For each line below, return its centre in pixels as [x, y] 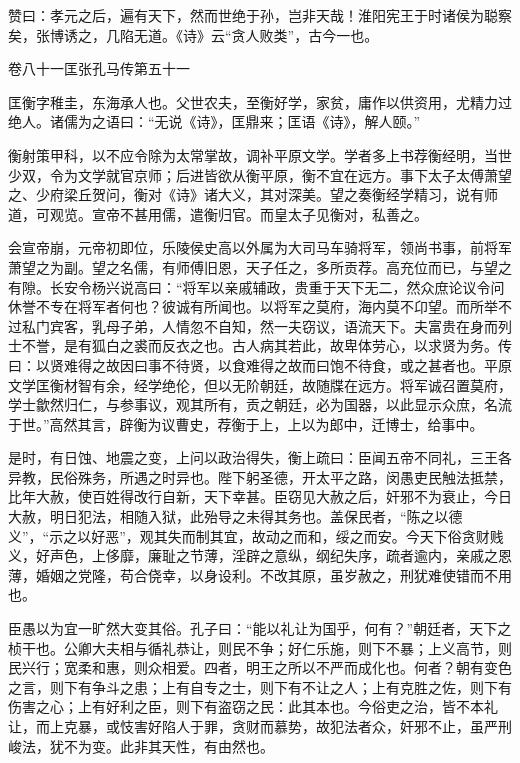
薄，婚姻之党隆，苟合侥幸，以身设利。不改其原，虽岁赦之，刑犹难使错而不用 [260, 574]
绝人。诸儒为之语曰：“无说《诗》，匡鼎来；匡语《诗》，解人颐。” [214, 121]
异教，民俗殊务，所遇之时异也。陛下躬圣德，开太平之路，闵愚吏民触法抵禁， [260, 476]
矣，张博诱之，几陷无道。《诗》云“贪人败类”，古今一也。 [193, 34]
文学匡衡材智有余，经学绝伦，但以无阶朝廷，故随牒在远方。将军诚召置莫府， [260, 384]
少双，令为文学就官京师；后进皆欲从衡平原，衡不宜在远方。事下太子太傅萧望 [260, 174]
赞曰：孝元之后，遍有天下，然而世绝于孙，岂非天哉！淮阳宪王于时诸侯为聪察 [260, 15]
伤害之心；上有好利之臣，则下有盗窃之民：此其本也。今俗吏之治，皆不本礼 [253, 706]
